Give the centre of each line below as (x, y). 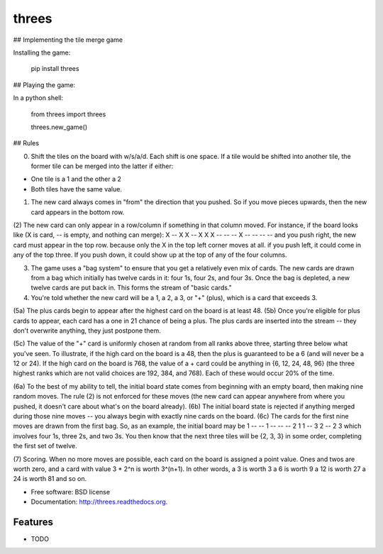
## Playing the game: (44, 84)
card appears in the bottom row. (78, 212)
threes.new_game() (59, 127)
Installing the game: (42, 52)
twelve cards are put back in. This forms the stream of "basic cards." (131, 288)
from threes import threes (68, 114)
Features (33, 522)
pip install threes (55, 69)
